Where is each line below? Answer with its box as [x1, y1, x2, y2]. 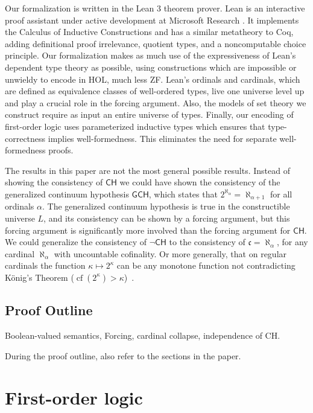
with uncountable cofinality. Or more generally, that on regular [54, 247, 287, 260]
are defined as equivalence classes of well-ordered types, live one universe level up [5, 85, 305, 97]
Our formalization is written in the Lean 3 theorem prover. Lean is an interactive [5, 2, 305, 14]
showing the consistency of [5, 176, 103, 188]
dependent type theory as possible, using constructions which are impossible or [5, 60, 297, 73]
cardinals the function [5, 259, 86, 272]
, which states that [148, 187, 218, 200]
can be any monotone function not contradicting [116, 259, 296, 272]
